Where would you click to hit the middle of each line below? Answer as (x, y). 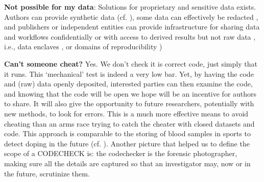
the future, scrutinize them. (47, 173)
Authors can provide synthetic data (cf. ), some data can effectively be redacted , (131, 17)
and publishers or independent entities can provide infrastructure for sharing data (132, 27)
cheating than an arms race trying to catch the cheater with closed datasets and (129, 123)
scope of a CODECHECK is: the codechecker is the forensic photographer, (121, 153)
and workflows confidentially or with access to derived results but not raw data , (130, 36)
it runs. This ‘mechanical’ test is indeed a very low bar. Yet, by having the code (129, 73)
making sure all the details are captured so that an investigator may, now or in (127, 163)
